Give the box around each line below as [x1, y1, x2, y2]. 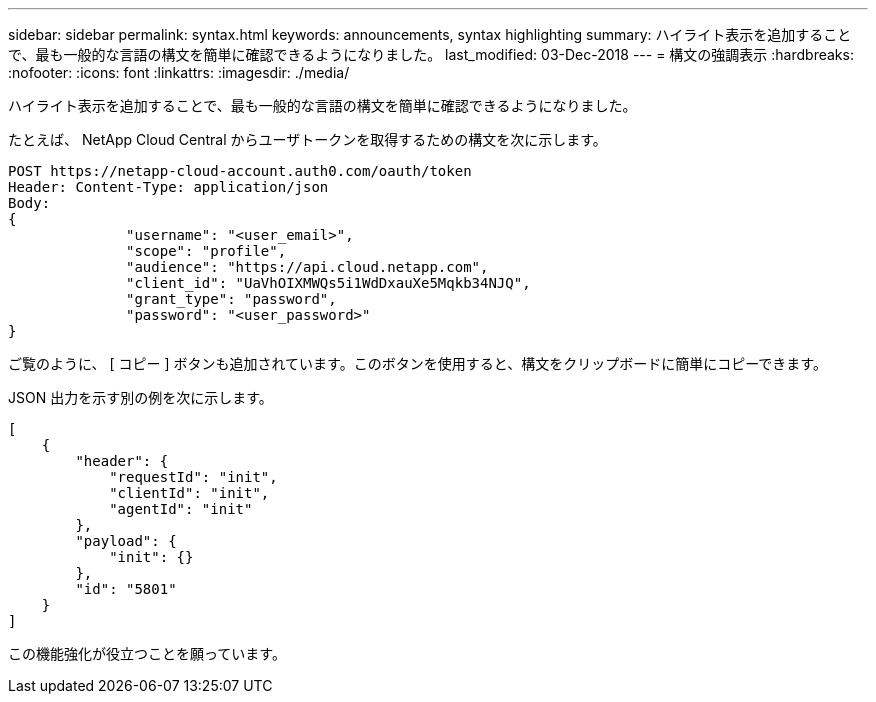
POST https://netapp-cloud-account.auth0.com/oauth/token [8, 163, 472, 179]
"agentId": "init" [109, 501, 253, 517]
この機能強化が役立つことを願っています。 [8, 645, 286, 662]
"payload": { [75, 533, 177, 549]
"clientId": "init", [109, 485, 270, 501]
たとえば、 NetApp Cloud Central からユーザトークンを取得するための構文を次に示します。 [8, 131, 607, 148]
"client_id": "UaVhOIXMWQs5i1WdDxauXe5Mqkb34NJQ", [126, 275, 531, 291]
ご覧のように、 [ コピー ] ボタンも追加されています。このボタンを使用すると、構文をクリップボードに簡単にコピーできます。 [8, 355, 827, 372]
